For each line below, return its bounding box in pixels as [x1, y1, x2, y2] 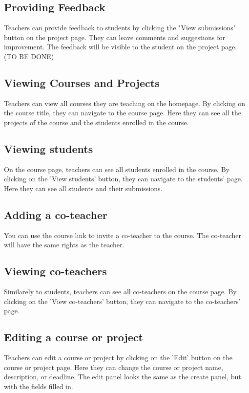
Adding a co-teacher [4, 207, 107, 222]
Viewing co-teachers [4, 263, 107, 279]
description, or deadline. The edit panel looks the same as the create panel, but [4, 371, 241, 382]
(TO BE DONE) [4, 51, 54, 61]
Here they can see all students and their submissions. [4, 183, 163, 193]
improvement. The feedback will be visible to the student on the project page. [4, 42, 237, 52]
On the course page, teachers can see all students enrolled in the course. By [4, 164, 229, 174]
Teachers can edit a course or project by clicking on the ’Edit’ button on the [4, 352, 232, 363]
